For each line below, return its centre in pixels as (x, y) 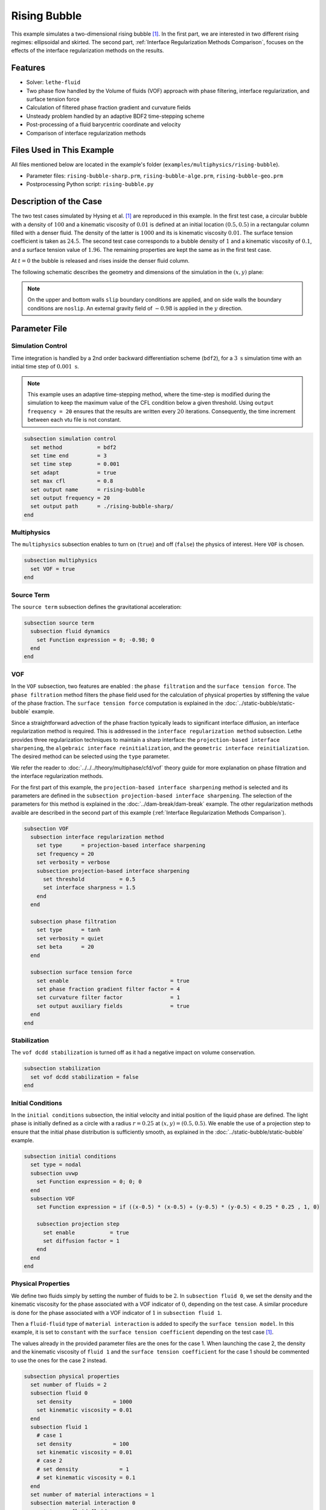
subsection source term (59, 623)
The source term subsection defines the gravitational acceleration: (96, 606)
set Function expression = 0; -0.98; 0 (96, 640)
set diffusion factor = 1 (81, 1241)
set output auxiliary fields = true (113, 1006)
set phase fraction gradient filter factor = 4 (108, 989)
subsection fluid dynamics (70, 631)
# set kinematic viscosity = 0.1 (86, 1478)
